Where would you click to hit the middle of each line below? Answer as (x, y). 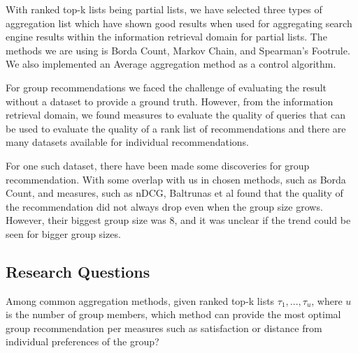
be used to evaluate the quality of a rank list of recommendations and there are (176, 128)
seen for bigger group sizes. (63, 233)
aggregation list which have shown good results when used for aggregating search (179, 23)
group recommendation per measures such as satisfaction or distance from (164, 328)
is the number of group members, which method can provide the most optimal (173, 314)
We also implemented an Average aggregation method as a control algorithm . (171, 64)
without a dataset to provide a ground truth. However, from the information (170, 101)
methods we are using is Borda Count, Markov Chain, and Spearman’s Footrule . (178, 50)
